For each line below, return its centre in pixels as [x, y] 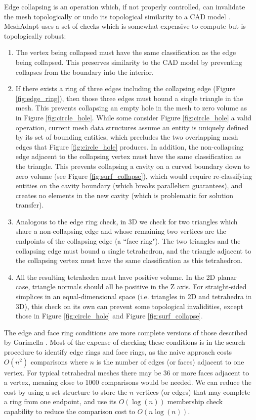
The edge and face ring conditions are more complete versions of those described [126, 332]
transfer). [30, 205]
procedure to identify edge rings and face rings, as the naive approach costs [118, 352]
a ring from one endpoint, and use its [60, 401]
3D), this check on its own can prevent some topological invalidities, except [129, 306]
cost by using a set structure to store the [66, 392]
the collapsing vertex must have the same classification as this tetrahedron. [129, 260]
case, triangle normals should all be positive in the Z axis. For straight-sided [131, 287]
